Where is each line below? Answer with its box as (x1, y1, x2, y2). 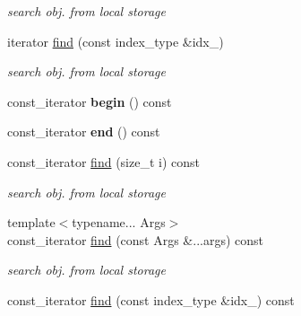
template (7, 213, 56, 232)
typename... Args (72, 213, 166, 232)
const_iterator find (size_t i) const (7, 152, 200, 171)
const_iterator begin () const (7, 92, 172, 110)
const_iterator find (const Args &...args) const (7, 230, 264, 249)
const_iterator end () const (7, 122, 160, 141)
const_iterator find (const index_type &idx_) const (7, 290, 295, 309)
